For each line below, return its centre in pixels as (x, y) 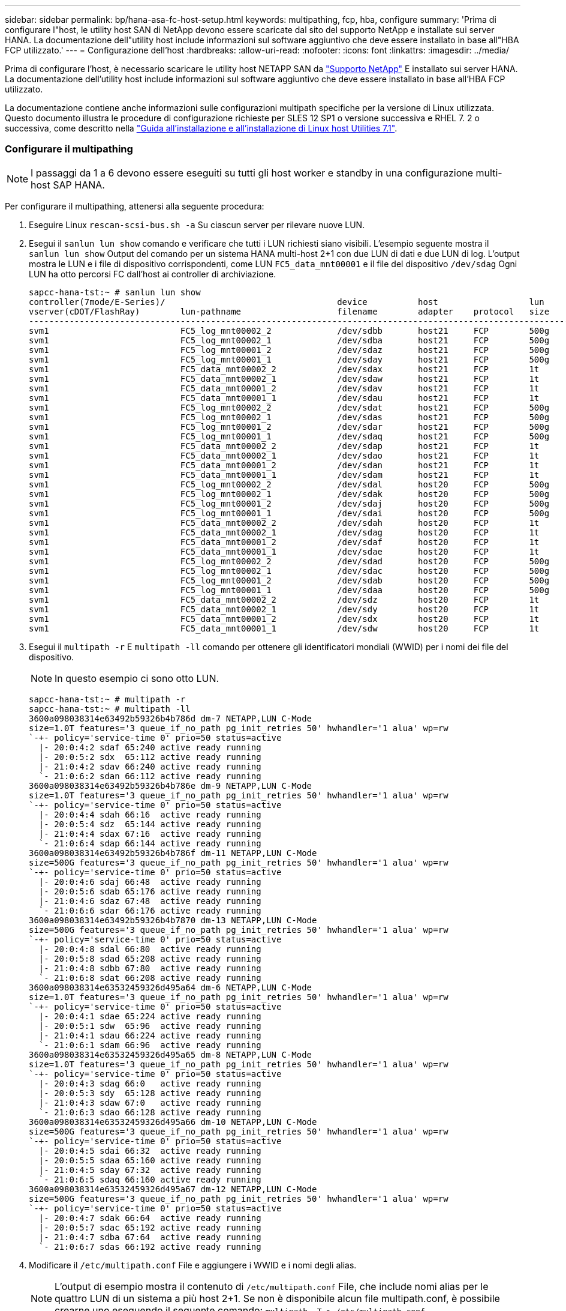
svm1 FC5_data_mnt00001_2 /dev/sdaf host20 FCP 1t (284, 542)
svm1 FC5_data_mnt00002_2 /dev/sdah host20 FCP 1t (284, 523)
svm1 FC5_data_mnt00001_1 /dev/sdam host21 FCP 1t (284, 475)
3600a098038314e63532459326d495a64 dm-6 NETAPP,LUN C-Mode (171, 987)
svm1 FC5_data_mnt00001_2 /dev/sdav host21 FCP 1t (284, 388)
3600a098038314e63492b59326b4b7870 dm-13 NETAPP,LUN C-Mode (173, 920)
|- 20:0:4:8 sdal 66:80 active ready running (150, 949)
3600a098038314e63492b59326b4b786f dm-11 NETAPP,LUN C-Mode (173, 853)
